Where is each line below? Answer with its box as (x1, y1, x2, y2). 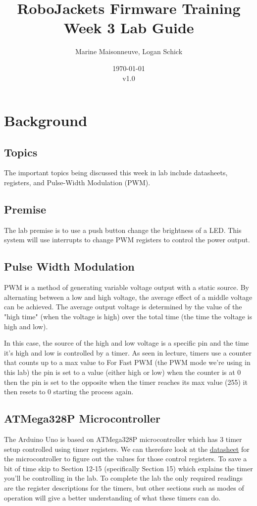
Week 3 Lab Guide (63, 17, 194, 38)
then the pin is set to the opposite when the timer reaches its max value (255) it (4, 376, 248, 387)
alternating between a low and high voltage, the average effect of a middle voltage (4, 291, 253, 302)
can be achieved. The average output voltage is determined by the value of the (4, 301, 242, 312)
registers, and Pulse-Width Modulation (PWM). (4, 177, 151, 188)
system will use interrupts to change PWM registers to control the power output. (4, 234, 250, 245)
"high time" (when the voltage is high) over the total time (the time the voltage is (4, 311, 253, 322)
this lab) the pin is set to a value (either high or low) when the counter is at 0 (4, 367, 241, 377)
